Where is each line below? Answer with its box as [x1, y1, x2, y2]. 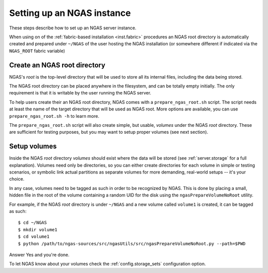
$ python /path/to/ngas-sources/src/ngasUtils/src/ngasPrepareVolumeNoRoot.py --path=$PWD [18, 241, 246, 246]
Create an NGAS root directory [9, 61, 106, 69]
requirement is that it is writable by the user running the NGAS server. [9, 90, 151, 96]
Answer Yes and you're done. [9, 252, 69, 258]
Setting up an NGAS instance [9, 7, 131, 18]
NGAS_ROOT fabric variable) [9, 48, 66, 54]
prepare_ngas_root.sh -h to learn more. [9, 113, 99, 119]
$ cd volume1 [18, 234, 50, 240]
